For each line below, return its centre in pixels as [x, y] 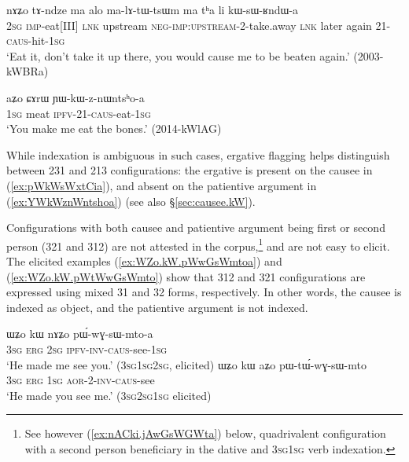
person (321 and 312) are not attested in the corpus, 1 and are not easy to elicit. [198, 244]
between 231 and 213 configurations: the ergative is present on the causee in [190, 170]
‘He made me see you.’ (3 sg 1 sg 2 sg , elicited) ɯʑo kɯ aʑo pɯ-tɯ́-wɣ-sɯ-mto [186, 364]
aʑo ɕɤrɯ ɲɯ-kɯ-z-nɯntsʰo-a [76, 97]
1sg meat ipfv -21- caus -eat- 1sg [79, 113]
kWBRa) [28, 71]
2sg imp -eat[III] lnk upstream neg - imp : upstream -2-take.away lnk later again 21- [199, 25]
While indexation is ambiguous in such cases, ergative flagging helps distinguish [198, 154]
